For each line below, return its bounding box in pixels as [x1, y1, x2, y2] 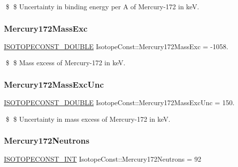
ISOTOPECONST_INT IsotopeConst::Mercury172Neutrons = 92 [4, 153, 201, 164]
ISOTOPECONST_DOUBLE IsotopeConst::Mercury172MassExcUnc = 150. [4, 97, 235, 108]
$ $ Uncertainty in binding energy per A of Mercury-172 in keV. [5, 1, 199, 11]
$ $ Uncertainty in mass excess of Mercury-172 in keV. [5, 113, 171, 124]
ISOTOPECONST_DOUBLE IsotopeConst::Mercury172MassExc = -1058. [4, 41, 228, 51]
